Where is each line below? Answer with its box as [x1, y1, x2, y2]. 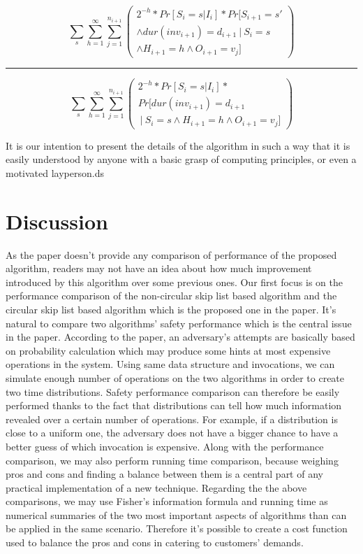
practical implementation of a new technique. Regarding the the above [6, 480, 307, 495]
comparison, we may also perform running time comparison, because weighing [6, 453, 339, 467]
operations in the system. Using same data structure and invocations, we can [6, 357, 335, 371]
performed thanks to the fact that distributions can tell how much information [6, 398, 342, 413]
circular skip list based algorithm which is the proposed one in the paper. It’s [6, 301, 336, 316]
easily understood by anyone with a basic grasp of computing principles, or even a [6, 152, 357, 166]
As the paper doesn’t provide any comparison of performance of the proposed [6, 247, 337, 262]
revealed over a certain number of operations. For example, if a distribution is [6, 411, 338, 426]
